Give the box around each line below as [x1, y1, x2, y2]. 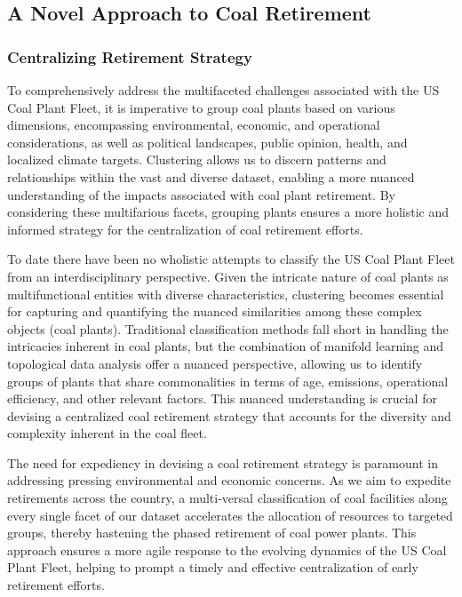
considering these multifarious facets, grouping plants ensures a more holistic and [7, 203, 450, 221]
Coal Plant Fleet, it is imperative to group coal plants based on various [7, 98, 395, 116]
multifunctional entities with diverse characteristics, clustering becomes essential [7, 284, 444, 303]
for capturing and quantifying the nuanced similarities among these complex [7, 302, 422, 321]
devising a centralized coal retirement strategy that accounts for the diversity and [7, 406, 451, 425]
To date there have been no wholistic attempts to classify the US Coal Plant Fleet [7, 250, 455, 268]
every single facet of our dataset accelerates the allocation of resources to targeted [7, 505, 453, 524]
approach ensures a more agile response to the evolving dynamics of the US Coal [7, 540, 447, 559]
